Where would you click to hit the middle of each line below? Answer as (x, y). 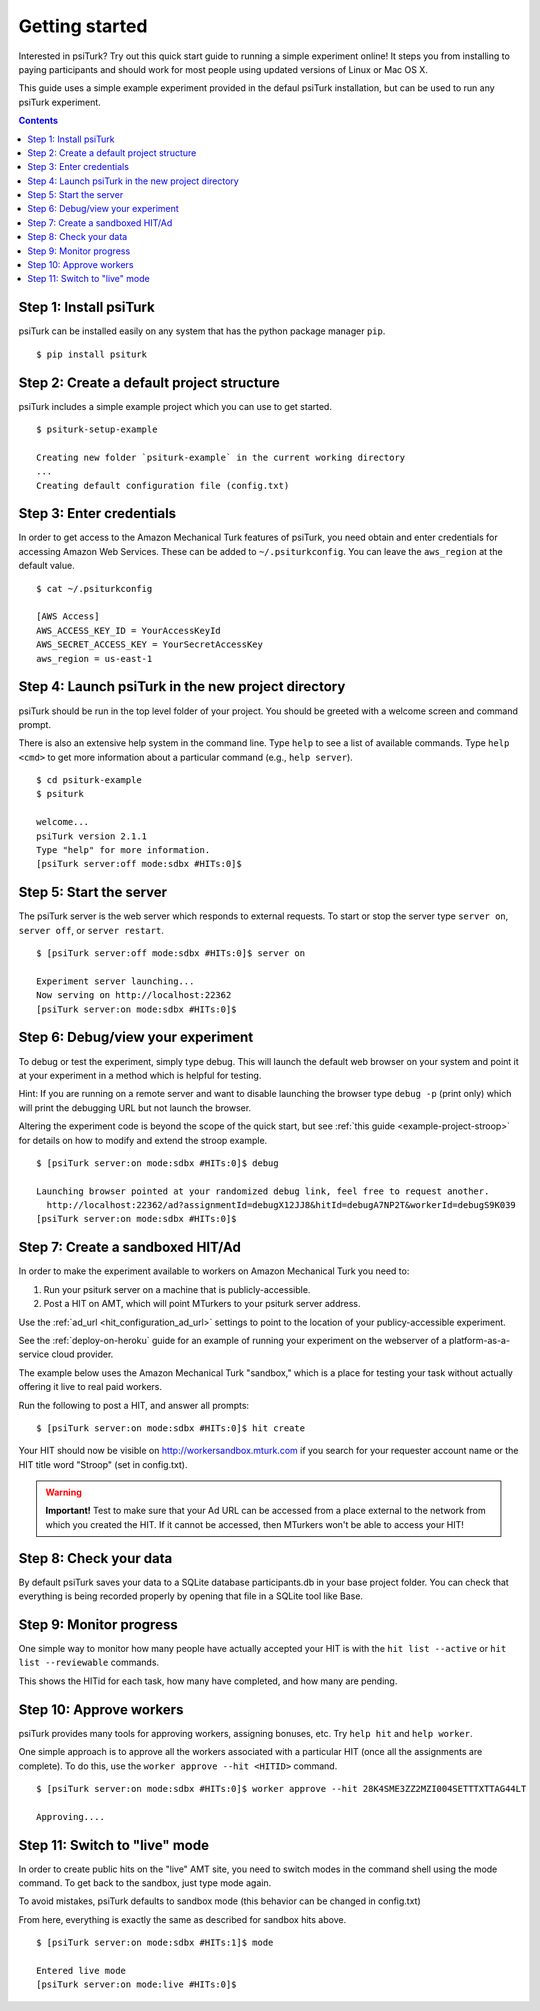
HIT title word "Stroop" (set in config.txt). (103, 1464)
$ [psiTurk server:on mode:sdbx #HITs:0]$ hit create (170, 1428)
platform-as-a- (479, 1340)
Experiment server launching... (115, 981)
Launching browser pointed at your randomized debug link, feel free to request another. (263, 1191)
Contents (38, 121)
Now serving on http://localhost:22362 (134, 995)
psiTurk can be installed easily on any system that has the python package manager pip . (202, 331)
